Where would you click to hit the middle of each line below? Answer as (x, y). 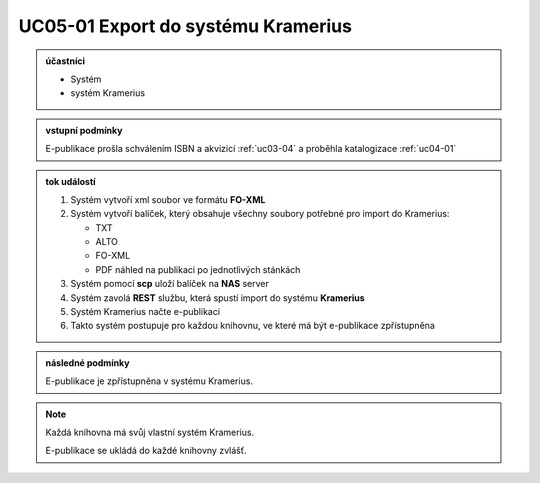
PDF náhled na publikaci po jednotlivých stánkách (198, 269)
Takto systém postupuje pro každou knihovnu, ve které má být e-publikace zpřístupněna (252, 326)
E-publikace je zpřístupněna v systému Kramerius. (149, 381)
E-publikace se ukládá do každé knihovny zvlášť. (146, 451)
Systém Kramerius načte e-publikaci (145, 312)
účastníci (65, 61)
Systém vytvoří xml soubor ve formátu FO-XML (168, 199)
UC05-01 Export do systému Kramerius (185, 26)
